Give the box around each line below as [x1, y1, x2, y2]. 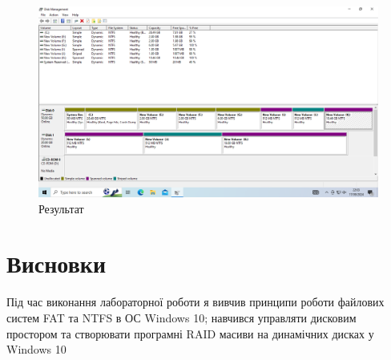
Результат [38, 200, 84, 216]
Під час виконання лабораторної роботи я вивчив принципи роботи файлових [6, 293, 385, 310]
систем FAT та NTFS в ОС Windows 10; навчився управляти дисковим [6, 309, 357, 326]
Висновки [6, 247, 107, 280]
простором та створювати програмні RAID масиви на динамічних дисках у [6, 325, 374, 342]
